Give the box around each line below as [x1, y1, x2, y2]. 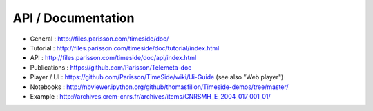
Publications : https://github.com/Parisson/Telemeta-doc [30, 63, 192, 72]
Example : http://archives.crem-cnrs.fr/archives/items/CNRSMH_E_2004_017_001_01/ [30, 92, 271, 100]
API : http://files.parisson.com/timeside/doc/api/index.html [30, 54, 197, 62]
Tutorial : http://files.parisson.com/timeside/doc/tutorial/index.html [30, 43, 220, 52]
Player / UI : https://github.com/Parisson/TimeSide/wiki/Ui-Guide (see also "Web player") [30, 73, 284, 81]
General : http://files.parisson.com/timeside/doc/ [30, 34, 169, 43]
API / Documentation [12, 10, 135, 26]
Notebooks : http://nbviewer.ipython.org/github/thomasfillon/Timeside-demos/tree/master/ [30, 83, 289, 91]
